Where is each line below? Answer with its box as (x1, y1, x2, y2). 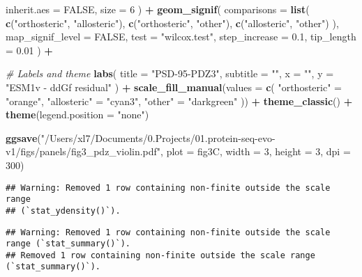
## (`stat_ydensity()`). (6, 205, 121, 216)
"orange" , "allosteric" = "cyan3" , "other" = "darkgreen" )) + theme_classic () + (6, 93, 353, 108)
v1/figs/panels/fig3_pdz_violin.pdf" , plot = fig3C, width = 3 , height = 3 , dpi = (6, 144, 351, 159)
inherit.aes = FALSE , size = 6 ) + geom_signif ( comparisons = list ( (6, 2, 310, 16)
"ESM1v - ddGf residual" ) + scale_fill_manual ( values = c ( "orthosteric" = (6, 79, 342, 94)
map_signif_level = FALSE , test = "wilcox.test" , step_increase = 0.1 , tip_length (6, 29, 356, 44)
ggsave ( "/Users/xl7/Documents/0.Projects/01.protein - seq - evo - (6, 130, 276, 145)
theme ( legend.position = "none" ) (6, 107, 149, 122)
